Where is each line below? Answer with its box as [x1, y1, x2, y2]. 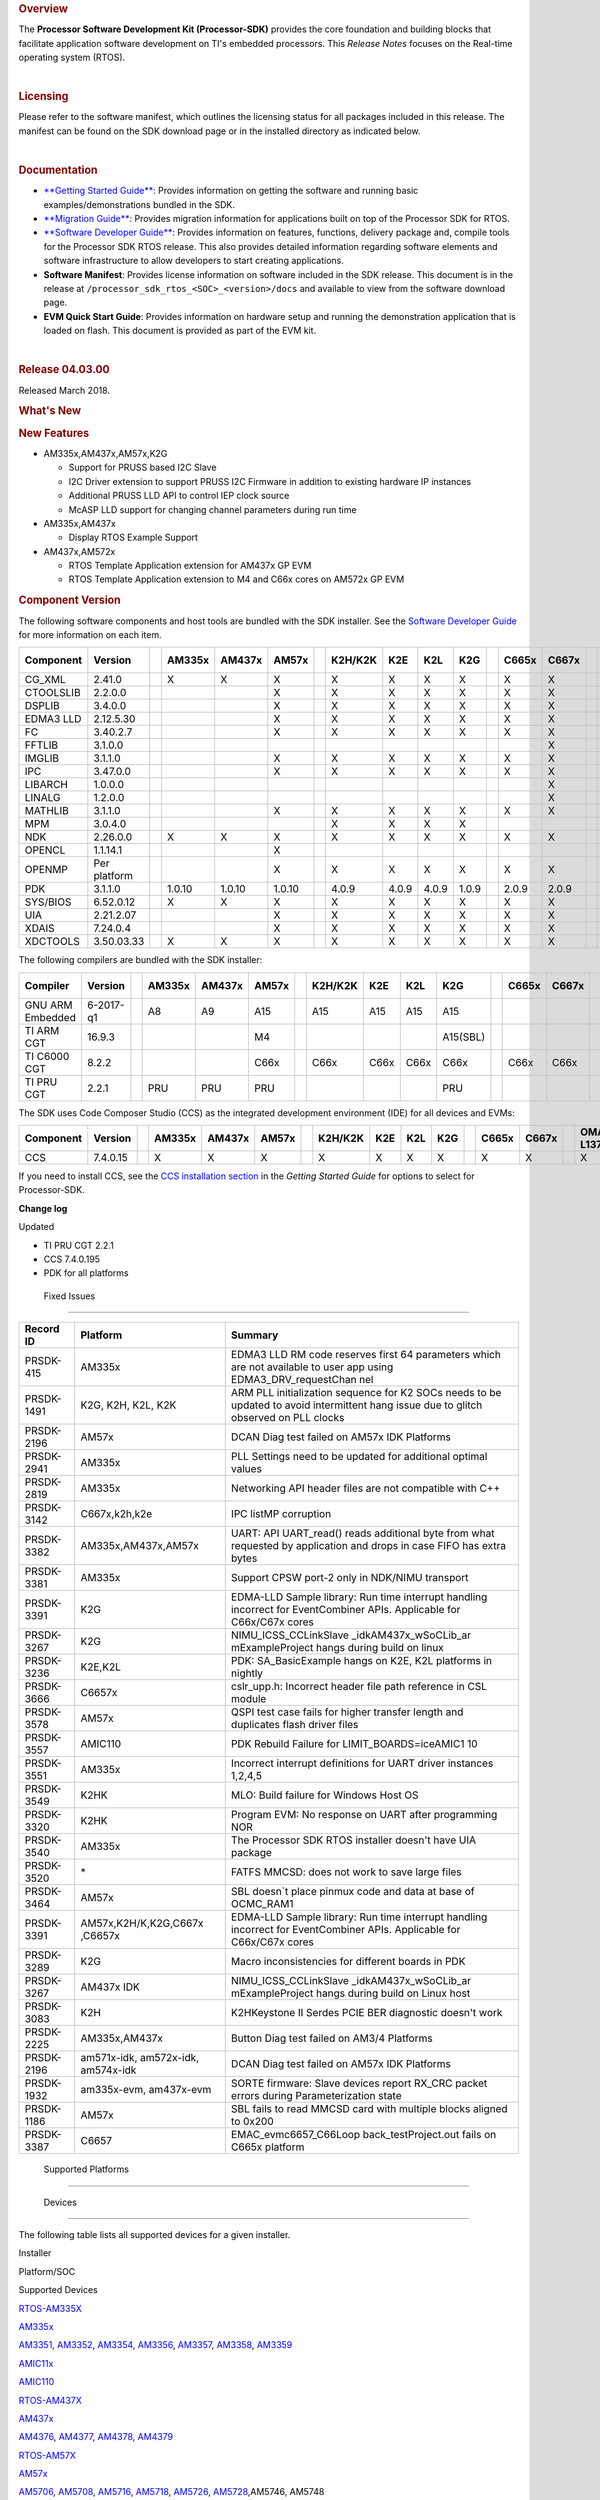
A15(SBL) [442, 1030, 486, 1044]
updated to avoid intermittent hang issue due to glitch [230, 1398, 483, 1412]
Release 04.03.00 [18, 363, 110, 377]
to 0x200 [230, 2115, 274, 2129]
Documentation [18, 163, 98, 177]
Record [24, 1322, 60, 1336]
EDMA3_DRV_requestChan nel [230, 1373, 374, 1387]
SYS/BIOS [24, 895, 72, 909]
